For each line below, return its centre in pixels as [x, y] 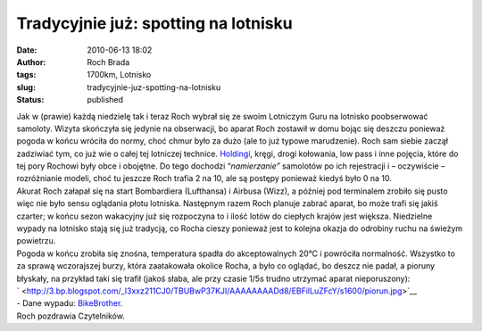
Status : [30, 100]
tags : [26, 75]
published [105, 100]
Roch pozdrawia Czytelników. [71, 316]
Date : [27, 50]
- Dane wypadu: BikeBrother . [70, 303]
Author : [31, 62]
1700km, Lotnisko [119, 75]
